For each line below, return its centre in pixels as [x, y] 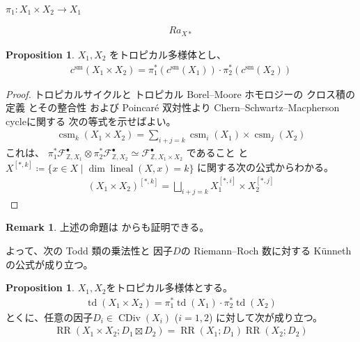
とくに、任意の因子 [49, 317]
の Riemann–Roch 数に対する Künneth [266, 250]
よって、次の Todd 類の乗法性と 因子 [89, 250]
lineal [122, 169]
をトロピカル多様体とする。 [170, 287]
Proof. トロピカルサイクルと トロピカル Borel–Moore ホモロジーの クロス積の [180, 93]
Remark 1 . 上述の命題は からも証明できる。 [108, 227]
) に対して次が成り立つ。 [266, 317]
